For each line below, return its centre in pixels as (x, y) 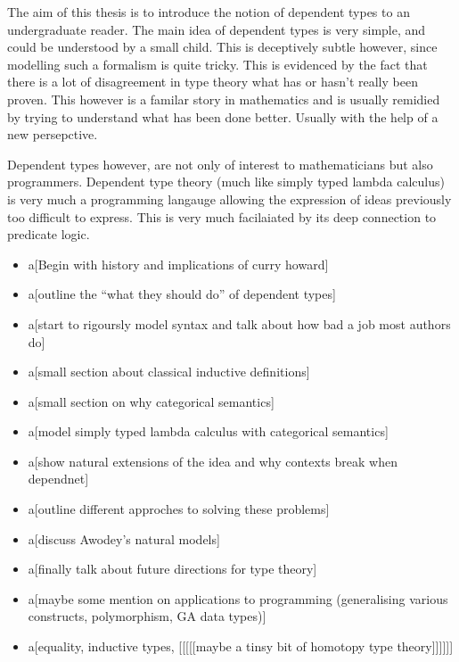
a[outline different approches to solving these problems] (179, 509)
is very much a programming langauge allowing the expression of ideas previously (229, 199)
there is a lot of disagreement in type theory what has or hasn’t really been (213, 82)
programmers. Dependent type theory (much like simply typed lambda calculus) (226, 182)
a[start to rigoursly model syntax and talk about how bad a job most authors (239, 323)
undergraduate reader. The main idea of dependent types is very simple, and (217, 29)
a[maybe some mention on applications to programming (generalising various (238, 598)
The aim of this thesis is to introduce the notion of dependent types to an (209, 12)
